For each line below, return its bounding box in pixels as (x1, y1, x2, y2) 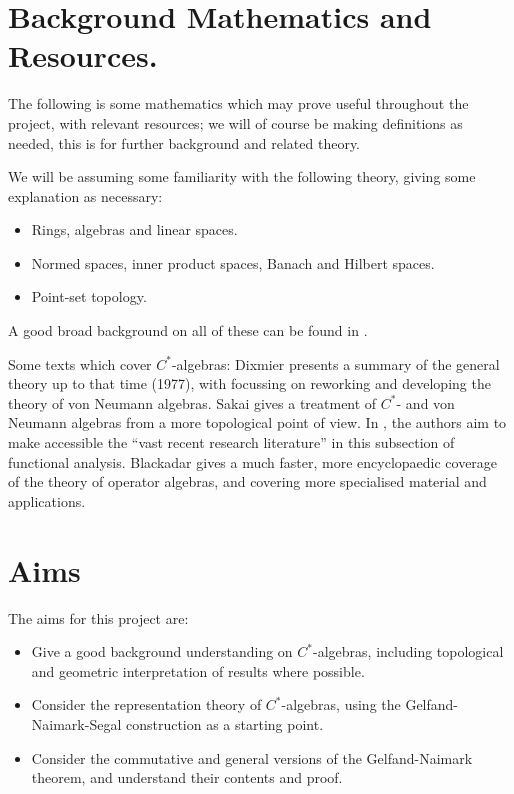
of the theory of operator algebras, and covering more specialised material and (8, 471, 487, 492)
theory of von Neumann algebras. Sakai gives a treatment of (8, 392, 377, 413)
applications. (8, 490, 86, 511)
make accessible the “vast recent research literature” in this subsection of (8, 432, 455, 453)
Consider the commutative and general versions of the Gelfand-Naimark (31, 747, 473, 768)
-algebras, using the (281, 694, 401, 715)
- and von (396, 392, 455, 413)
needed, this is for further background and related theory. (8, 132, 361, 153)
